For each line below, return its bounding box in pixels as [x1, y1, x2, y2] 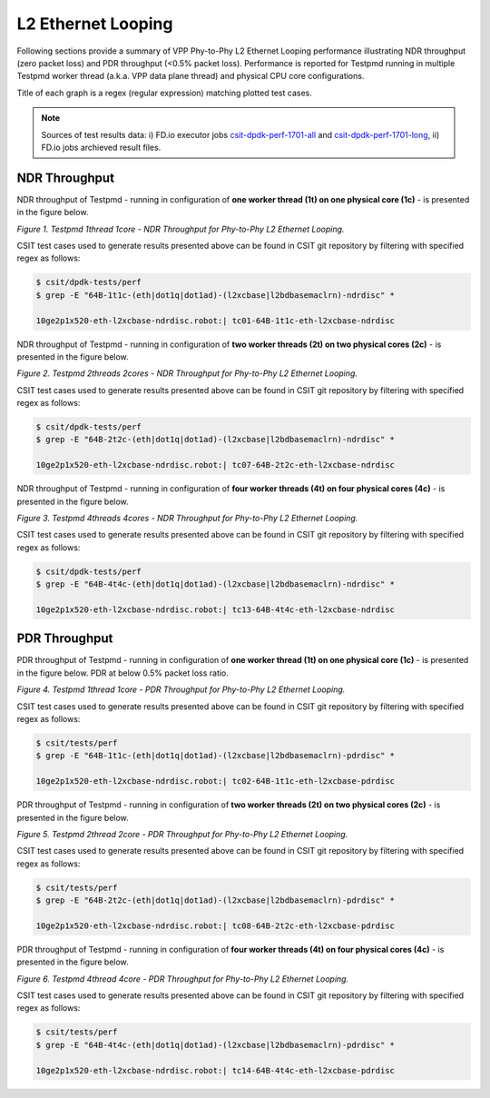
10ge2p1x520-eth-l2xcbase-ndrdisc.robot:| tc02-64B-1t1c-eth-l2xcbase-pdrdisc [35, 777, 395, 786]
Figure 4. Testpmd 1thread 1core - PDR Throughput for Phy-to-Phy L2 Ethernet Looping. [16, 684, 346, 695]
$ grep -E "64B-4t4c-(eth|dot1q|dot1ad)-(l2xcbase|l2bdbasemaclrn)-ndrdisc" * [35, 579, 395, 589]
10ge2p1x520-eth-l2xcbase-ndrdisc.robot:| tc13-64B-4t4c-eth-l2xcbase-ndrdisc [35, 604, 395, 615]
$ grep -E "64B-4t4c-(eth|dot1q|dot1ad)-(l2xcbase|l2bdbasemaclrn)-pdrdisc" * [35, 1040, 395, 1050]
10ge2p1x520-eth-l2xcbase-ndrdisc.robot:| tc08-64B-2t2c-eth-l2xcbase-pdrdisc [35, 920, 395, 931]
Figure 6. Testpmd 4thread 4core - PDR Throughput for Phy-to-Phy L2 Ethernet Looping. [16, 973, 349, 984]
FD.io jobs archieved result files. [41, 142, 162, 153]
